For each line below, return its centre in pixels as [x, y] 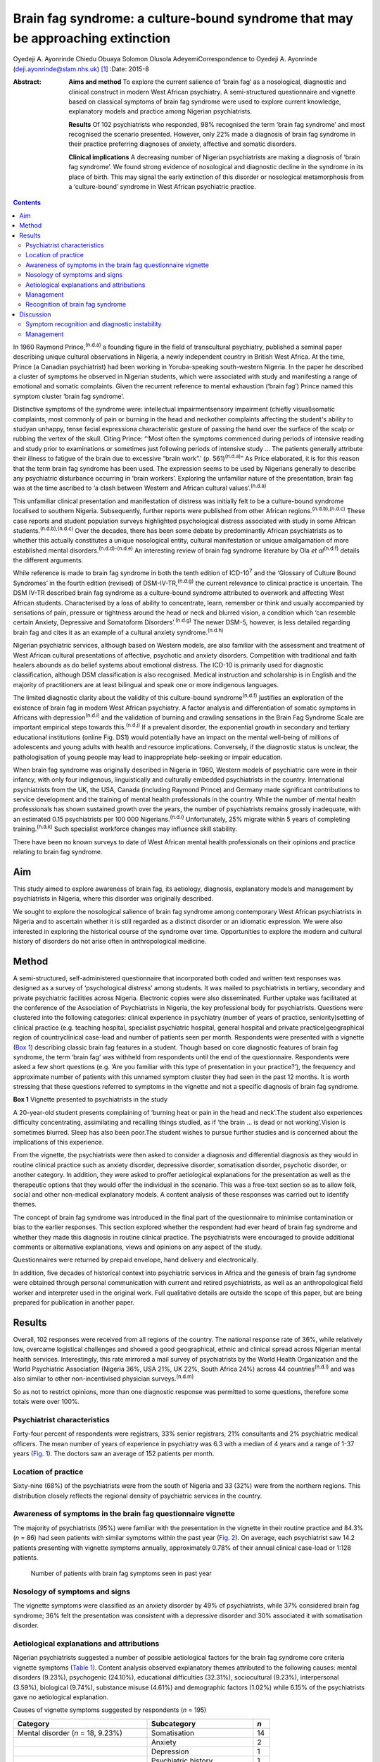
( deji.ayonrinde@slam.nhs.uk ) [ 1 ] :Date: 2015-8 [81, 69]
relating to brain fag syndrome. [58, 852]
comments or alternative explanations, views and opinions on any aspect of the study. [138, 1247]
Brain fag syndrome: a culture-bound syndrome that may [183, 18]
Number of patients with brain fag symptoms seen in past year [121, 1573]
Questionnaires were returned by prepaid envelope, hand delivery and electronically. [135, 1260]
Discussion [35, 314]
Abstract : [27, 82]
